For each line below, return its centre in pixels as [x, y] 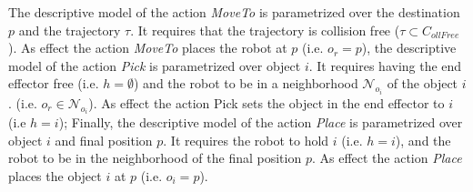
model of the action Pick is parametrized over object [155, 65]
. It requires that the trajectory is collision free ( [265, 30]
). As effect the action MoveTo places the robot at [148, 48]
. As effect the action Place [387, 158]
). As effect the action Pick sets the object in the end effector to [267, 102]
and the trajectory [70, 30]
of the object [423, 83]
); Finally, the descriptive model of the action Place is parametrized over [261, 122]
